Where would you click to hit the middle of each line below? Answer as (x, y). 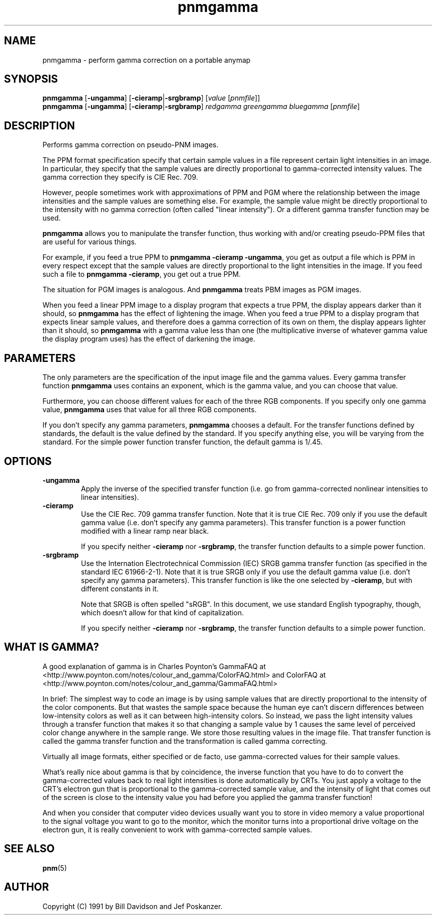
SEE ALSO (29, 849)
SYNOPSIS (31, 79)
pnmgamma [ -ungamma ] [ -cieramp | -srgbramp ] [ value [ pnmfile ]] (151, 98)
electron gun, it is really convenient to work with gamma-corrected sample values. (177, 829)
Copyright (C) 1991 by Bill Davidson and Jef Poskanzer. (132, 906)
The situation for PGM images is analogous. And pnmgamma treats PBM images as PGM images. (202, 290)
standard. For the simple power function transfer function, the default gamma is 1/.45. (183, 442)
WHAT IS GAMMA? (52, 647)
